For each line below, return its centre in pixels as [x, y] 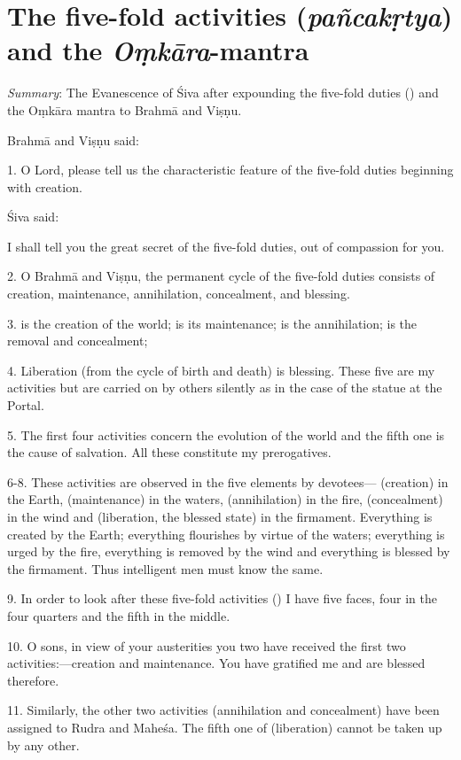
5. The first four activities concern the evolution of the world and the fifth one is [226, 434]
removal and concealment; [78, 341]
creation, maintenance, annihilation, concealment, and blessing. [179, 294]
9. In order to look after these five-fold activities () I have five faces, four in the [222, 598]
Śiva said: [33, 217]
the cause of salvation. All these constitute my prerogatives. [169, 452]
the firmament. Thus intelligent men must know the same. [165, 568]
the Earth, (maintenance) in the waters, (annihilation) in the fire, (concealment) [225, 499]
